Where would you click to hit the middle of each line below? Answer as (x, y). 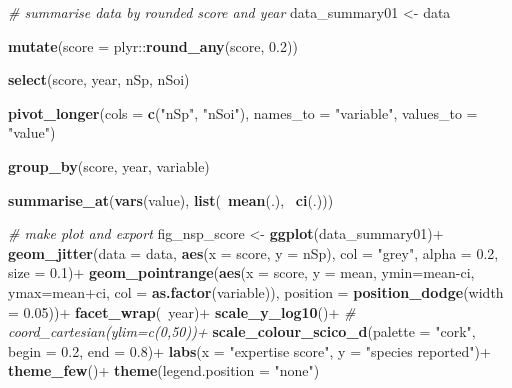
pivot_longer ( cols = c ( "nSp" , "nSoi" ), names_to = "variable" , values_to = (243, 112)
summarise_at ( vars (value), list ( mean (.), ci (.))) (171, 199)
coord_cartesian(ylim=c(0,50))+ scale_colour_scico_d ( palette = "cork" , (242, 331)
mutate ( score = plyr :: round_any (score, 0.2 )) (153, 45)
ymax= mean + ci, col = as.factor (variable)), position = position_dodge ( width (256, 291)
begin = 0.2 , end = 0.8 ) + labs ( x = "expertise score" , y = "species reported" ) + (249, 350)
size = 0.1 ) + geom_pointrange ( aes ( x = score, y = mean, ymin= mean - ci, (241, 272)
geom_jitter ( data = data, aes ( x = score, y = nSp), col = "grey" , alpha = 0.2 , (253, 252)
